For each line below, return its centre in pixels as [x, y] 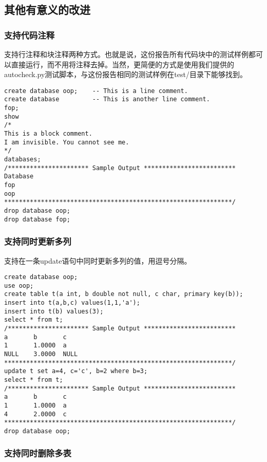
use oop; [19, 285]
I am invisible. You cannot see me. [67, 142]
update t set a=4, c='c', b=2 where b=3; [76, 371]
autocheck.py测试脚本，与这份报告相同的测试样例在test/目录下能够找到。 [126, 74]
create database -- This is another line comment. [107, 99]
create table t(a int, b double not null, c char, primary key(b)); [124, 294]
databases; [23, 160]
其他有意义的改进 [47, 10]
